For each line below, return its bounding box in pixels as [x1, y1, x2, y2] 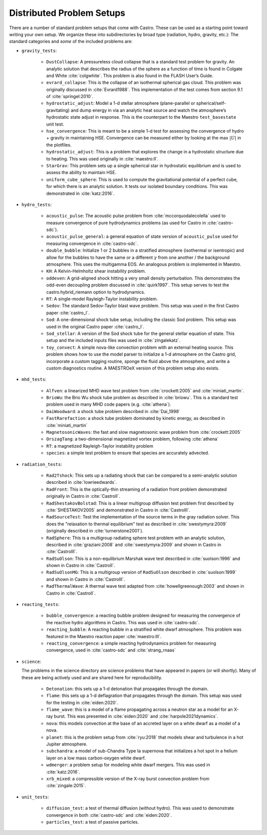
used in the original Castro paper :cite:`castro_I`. [46, 324, 144, 329]
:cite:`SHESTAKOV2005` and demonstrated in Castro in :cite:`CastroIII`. [46, 507, 190, 513]
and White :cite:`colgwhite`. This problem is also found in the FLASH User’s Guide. [46, 72, 214, 79]
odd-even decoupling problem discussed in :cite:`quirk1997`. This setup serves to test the [46, 282, 229, 288]
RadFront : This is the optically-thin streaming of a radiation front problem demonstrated [46, 486, 227, 492]
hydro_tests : [21, 201, 52, 207]
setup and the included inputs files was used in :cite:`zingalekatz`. [46, 337, 180, 343]
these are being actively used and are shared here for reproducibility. [21, 674, 163, 680]
